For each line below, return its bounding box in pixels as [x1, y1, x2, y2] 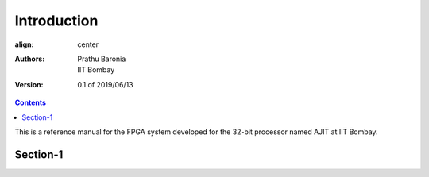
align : [14, 40, 34, 49]
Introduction [14, 12, 99, 29]
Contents [14, 98, 47, 107]
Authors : [14, 54, 45, 63]
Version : [14, 79, 44, 89]
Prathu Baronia [77, 54, 126, 63]
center [77, 40, 99, 49]
